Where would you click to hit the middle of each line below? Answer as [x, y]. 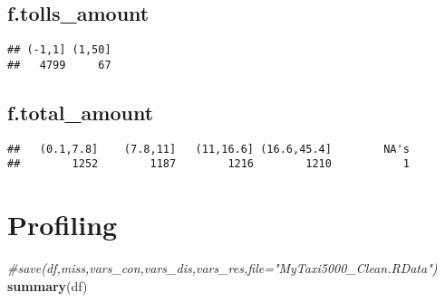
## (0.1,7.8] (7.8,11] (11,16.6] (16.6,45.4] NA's [208, 149]
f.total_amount [81, 112]
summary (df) [48, 285]
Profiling [63, 225]
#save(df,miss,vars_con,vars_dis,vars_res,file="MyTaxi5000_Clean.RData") [222, 268]
